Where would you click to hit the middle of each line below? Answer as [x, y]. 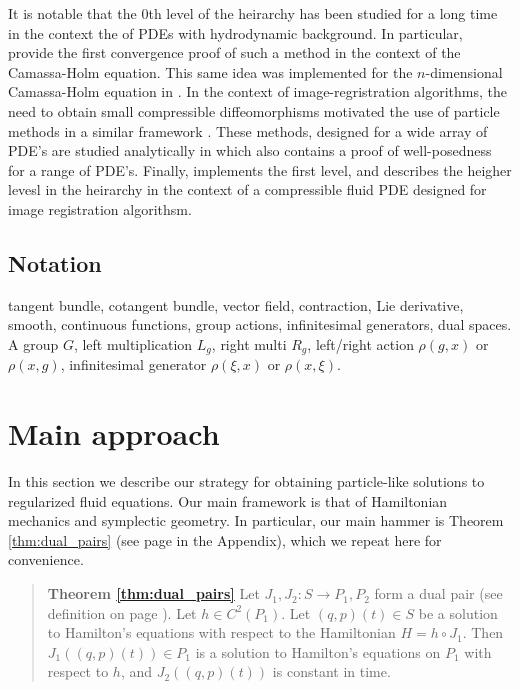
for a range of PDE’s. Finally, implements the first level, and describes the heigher [260, 169]
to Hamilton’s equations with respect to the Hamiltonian [221, 632]
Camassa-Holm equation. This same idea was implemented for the [210, 71]
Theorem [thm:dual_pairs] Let [153, 593]
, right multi [249, 343]
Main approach [114, 433]
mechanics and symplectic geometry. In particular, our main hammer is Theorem [256, 520]
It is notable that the [72, 13]
